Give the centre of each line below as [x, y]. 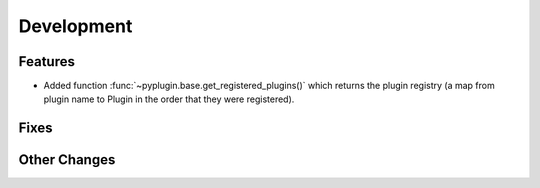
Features [46, 61]
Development [75, 26]
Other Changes [67, 160]
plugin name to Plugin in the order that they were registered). [169, 99]
